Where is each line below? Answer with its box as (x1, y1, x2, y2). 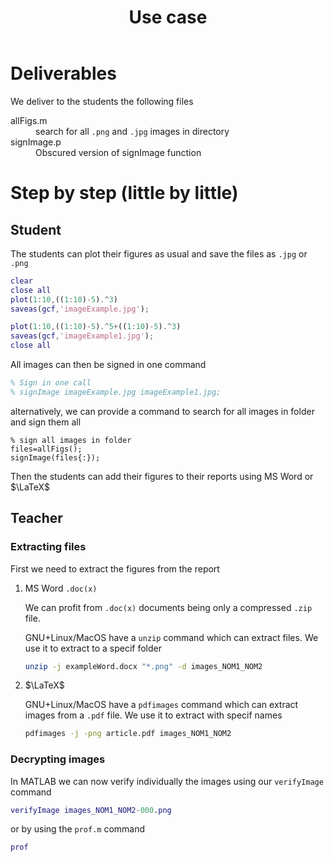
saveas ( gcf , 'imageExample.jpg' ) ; (10, 304, 150, 314)
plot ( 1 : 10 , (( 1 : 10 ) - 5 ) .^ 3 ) (10, 294, 119, 305)
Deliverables (10, 62, 117, 85)
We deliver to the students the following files (10, 95, 194, 107)
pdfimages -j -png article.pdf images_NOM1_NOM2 (24, 729, 232, 739)
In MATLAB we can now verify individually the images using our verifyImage (10, 775, 324, 787)
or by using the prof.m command (10, 823, 146, 835)
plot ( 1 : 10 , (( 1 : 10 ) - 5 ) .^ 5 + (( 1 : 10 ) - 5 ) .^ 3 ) (10, 322, 182, 332)
